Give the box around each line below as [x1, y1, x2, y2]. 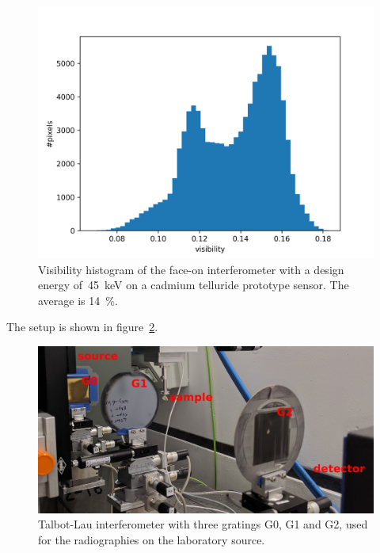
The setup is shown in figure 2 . [6, 318, 158, 335]
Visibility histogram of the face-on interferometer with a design [38, 261, 344, 277]
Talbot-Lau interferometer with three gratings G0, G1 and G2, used [38, 516, 368, 532]
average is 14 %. [38, 292, 118, 308]
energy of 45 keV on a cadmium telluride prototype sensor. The [38, 276, 349, 293]
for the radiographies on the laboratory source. [38, 531, 265, 547]
